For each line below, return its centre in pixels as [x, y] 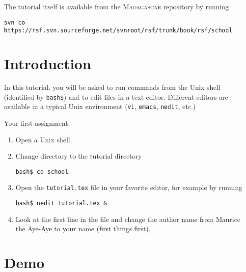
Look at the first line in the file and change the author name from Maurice [128, 219]
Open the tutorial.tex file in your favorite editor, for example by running [129, 187]
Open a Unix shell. [44, 139]
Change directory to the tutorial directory [79, 156]
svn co [14, 22]
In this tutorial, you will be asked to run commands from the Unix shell [112, 87]
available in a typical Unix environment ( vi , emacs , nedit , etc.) [100, 106]
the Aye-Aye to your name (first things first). [83, 229]
